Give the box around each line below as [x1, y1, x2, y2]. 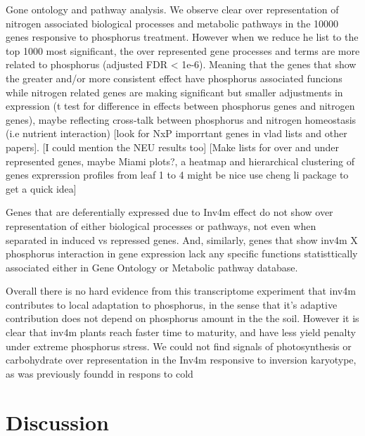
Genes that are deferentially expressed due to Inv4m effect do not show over [6, 205, 333, 219]
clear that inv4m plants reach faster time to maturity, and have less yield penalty [6, 325, 356, 340]
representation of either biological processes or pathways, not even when [6, 218, 316, 233]
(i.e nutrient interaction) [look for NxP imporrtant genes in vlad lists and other [6, 126, 347, 141]
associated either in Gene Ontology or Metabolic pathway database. [6, 259, 298, 274]
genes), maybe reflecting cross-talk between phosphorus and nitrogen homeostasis [6, 112, 357, 127]
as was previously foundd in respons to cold [6, 366, 193, 380]
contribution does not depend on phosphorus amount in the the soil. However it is [6, 311, 359, 326]
